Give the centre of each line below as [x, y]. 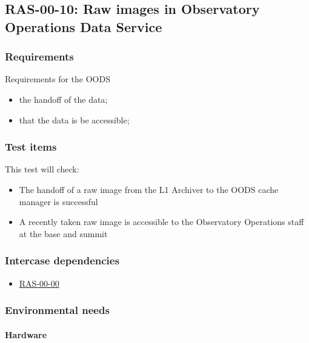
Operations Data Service [84, 26]
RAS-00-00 [39, 283]
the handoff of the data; [63, 99]
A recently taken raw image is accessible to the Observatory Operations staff [161, 222]
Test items [31, 147]
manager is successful [58, 201]
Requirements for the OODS [58, 79]
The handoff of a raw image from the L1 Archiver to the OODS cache [149, 189]
